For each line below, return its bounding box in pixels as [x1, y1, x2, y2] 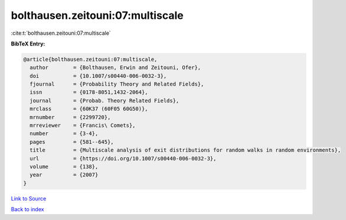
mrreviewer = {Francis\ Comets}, [30, 122, 136, 129]
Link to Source [11, 195, 47, 202]
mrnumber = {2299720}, [30, 114, 111, 120]
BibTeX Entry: [11, 40, 45, 47]
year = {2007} [30, 172, 99, 178]
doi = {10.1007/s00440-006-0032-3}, [30, 73, 167, 79]
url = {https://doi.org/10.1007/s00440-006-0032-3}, [30, 155, 217, 162]
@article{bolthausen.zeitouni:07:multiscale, [23, 56, 158, 63]
